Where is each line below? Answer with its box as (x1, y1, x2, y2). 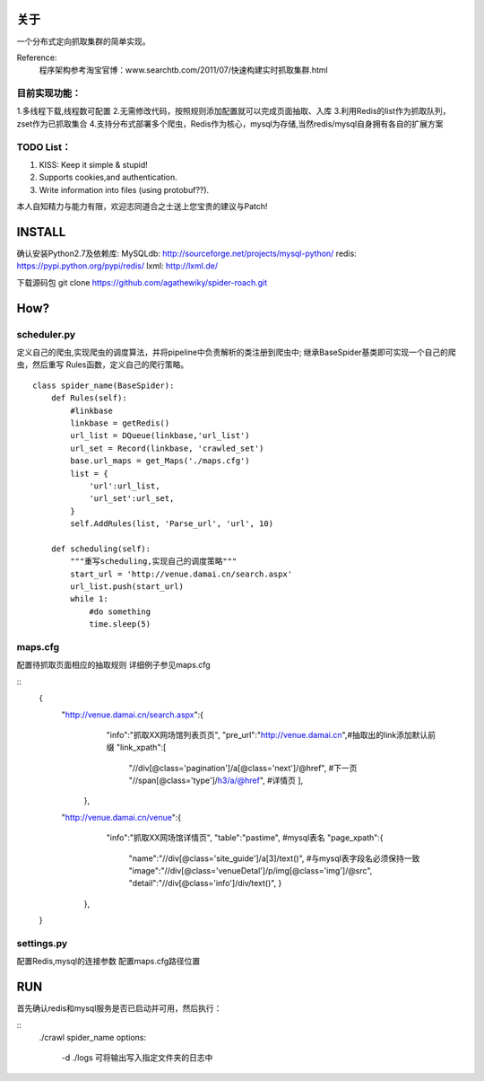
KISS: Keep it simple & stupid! (39, 159, 148, 170)
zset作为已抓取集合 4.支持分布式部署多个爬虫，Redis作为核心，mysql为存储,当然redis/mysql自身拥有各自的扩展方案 (16, 118, 444, 129)
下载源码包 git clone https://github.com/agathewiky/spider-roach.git (16, 277, 268, 287)
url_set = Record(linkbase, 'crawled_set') (70, 443, 264, 453)
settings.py (16, 936, 68, 949)
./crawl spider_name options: (39, 1033, 147, 1043)
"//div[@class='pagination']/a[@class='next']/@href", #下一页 (128, 762, 358, 773)
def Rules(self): (50, 393, 127, 403)
